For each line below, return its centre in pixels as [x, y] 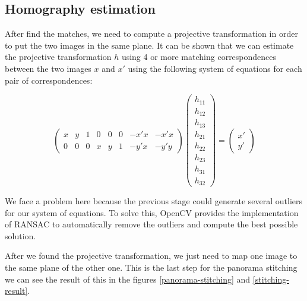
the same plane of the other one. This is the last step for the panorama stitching [151, 267]
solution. [20, 235]
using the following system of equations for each [215, 68]
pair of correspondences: [49, 80]
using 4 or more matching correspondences [199, 57]
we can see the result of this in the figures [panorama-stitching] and [128, 279]
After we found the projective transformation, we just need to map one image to [151, 256]
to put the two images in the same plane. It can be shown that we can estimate [149, 45]
